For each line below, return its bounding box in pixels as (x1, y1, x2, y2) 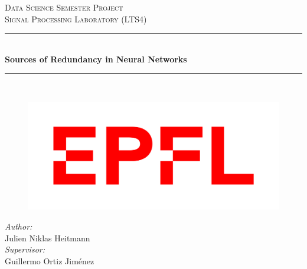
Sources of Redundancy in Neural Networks (5, 52, 187, 65)
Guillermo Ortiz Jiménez (5, 254, 94, 267)
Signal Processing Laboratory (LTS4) (5, 12, 147, 25)
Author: (5, 220, 32, 232)
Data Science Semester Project (5, 1, 123, 13)
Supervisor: (5, 243, 45, 255)
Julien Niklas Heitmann (5, 231, 90, 244)
